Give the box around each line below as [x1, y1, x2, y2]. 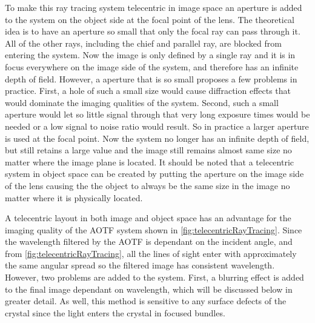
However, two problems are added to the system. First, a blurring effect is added [5, 271, 304, 284]
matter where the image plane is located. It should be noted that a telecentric [5, 155, 294, 168]
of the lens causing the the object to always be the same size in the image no [5, 179, 290, 191]
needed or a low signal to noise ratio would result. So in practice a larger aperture [5, 119, 309, 132]
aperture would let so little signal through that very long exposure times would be [5, 108, 310, 121]
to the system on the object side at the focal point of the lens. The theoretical [5, 13, 294, 25]
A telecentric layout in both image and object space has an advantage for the [5, 211, 291, 224]
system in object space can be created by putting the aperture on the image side [5, 167, 304, 180]
